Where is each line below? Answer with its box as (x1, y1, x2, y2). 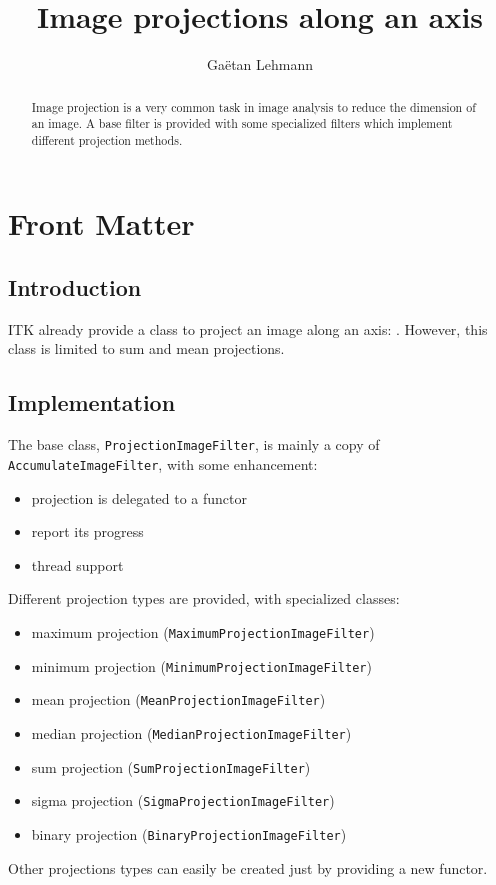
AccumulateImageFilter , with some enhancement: (8, 453, 318, 474)
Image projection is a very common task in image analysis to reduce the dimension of (31, 98, 476, 115)
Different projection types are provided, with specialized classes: (8, 588, 400, 609)
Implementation (8, 387, 176, 418)
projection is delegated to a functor (31, 487, 248, 508)
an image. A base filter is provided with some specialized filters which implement (31, 115, 453, 132)
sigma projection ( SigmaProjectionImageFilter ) (31, 790, 335, 811)
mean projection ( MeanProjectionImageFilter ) (31, 689, 326, 710)
